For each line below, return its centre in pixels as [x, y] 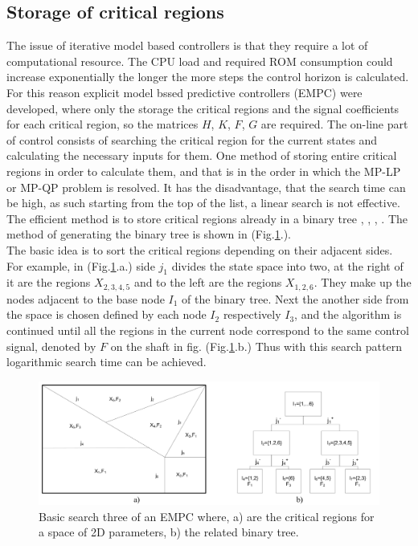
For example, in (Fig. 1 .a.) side [81, 265]
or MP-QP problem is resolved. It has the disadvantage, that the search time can [206, 187]
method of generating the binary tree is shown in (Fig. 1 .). [149, 234]
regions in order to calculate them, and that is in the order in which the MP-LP [204, 171]
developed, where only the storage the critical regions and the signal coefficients [203, 108]
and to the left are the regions [208, 282]
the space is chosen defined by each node [107, 314]
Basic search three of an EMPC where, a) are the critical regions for [207, 516]
